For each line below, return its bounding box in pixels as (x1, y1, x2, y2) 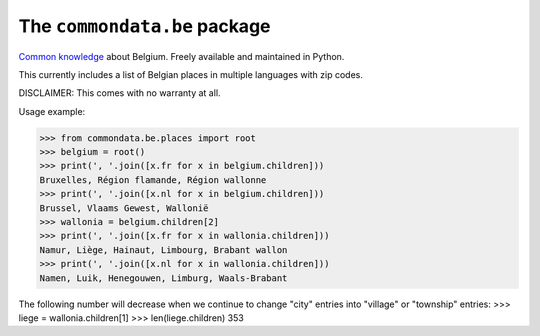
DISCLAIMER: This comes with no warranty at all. (18, 87, 221, 99)
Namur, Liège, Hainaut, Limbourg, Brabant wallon (39, 244, 288, 255)
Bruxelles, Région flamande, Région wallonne (39, 174, 267, 185)
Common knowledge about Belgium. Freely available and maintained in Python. (18, 50, 345, 62)
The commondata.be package (18, 15, 271, 37)
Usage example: (18, 105, 86, 117)
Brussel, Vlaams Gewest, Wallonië (39, 202, 209, 214)
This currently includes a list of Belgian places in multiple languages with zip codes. (18, 68, 364, 80)
